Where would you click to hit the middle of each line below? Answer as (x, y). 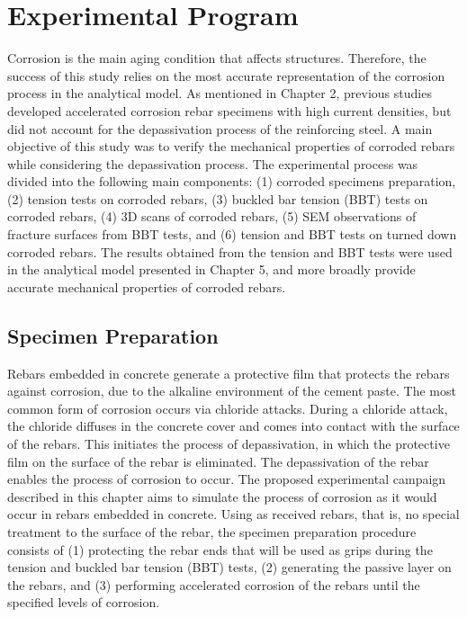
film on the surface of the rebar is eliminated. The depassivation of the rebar (218, 461)
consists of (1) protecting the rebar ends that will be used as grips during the (220, 549)
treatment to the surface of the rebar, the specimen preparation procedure (212, 531)
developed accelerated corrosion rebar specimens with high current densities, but (229, 110)
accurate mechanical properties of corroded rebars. (147, 286)
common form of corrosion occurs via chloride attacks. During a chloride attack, (228, 408)
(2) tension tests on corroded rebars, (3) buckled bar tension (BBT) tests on (218, 198)
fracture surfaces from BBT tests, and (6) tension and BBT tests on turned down (232, 234)
